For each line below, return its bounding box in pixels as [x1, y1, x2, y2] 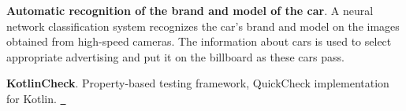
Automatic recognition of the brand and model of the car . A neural [6, 2, 374, 18]
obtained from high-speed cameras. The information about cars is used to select [6, 33, 392, 50]
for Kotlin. [6, 90, 57, 106]
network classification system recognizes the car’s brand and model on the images [6, 17, 400, 34]
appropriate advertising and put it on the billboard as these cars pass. [6, 48, 345, 65]
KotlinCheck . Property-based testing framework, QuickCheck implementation [6, 75, 389, 91]
